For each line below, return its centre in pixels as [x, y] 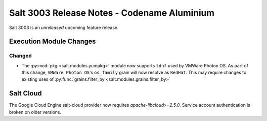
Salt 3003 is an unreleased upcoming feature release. [64, 28]
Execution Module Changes [53, 42]
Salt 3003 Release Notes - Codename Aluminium [112, 13]
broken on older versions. [35, 112]
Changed [21, 56]
